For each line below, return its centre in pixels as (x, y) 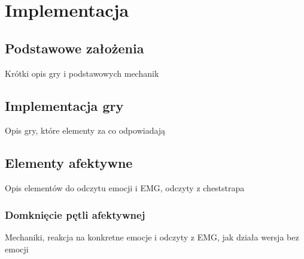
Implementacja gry (64, 105)
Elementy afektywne (69, 163)
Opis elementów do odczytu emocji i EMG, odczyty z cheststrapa (125, 188)
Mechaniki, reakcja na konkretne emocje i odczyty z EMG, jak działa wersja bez (152, 237)
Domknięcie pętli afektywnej (75, 214)
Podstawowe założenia (75, 48)
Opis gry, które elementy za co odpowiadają (85, 130)
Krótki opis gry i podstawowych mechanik (82, 73)
